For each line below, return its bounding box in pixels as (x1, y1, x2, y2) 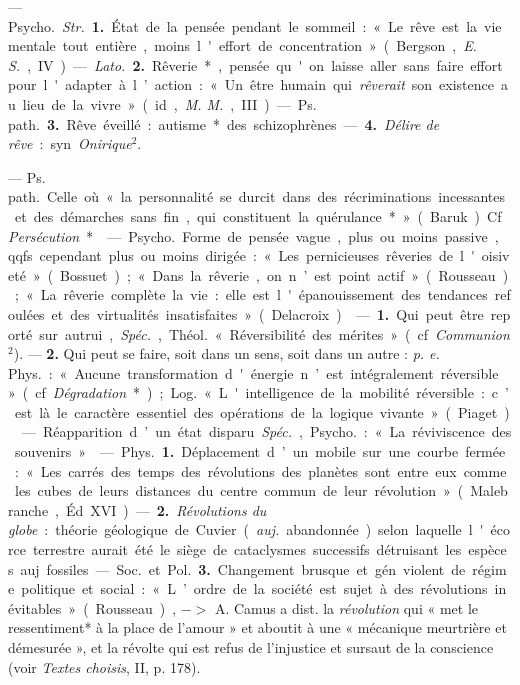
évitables (8, 597, 62, 618)
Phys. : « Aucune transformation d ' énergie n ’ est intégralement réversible (8, 362, 499, 383)
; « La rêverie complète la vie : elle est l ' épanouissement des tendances (14, 284, 488, 305)
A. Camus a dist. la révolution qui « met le (214, 597, 478, 618)
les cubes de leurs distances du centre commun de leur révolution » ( (14, 480, 464, 501)
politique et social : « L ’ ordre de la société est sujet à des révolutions (21, 578, 488, 599)
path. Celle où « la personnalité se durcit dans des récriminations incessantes (8, 186, 506, 207)
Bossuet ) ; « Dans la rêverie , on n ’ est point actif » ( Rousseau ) (60, 264, 509, 285)
